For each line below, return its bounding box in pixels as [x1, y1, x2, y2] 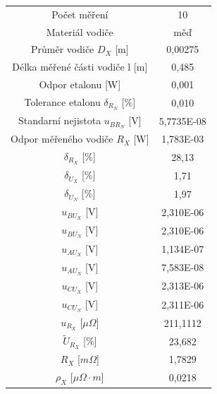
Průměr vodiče [30, 42, 94, 56]
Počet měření [51, 6, 108, 21]
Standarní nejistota [18, 113, 101, 128]
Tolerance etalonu [24, 94, 101, 109]
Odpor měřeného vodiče [11, 131, 113, 146]
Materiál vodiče [46, 24, 113, 39]
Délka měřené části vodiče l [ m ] [12, 59, 148, 74]
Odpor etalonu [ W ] [39, 77, 121, 92]
